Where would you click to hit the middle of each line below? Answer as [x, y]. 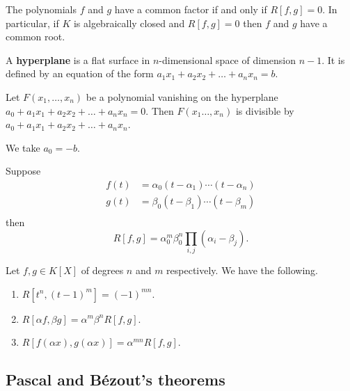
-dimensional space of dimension [227, 59]
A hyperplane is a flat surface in [78, 59]
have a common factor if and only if [191, 9]
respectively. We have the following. [242, 270]
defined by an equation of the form [80, 73]
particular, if [32, 23]
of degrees [102, 270]
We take [23, 147]
